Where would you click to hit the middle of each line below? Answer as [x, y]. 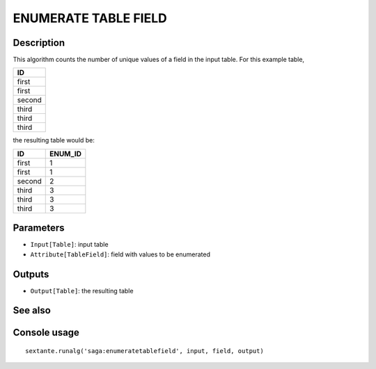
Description [39, 43]
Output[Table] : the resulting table [82, 290]
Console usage [46, 333]
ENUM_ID [65, 154]
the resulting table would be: [54, 140]
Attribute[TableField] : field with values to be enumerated [120, 254]
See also [32, 310]
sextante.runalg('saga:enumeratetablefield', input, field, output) [144, 351]
